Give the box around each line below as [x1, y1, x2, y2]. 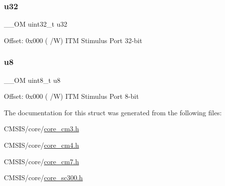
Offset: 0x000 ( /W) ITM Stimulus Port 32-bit [4, 35, 142, 45]
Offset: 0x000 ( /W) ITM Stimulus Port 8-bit [4, 91, 139, 101]
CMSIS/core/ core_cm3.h [4, 124, 79, 134]
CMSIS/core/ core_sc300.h [4, 172, 83, 183]
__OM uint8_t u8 [4, 75, 61, 85]
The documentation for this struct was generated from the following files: [4, 107, 222, 117]
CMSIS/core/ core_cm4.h [4, 140, 79, 150]
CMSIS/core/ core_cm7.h [4, 156, 79, 166]
